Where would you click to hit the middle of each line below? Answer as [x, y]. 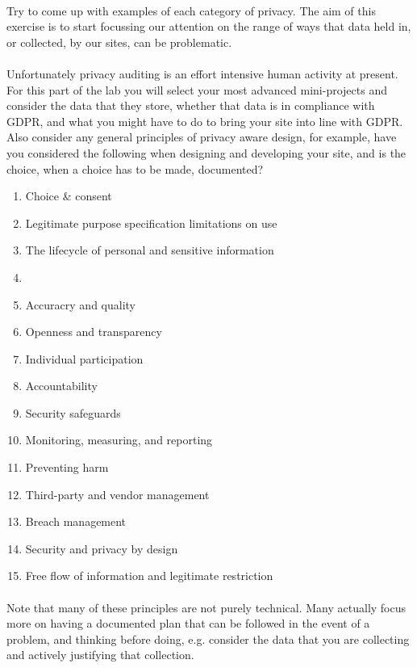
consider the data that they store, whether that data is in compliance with [191, 105]
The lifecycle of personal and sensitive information [150, 250]
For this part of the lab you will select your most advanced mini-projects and [197, 89]
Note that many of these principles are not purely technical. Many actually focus [206, 607]
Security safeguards [73, 412]
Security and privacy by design [102, 548]
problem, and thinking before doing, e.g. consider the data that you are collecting [208, 639]
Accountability [61, 386]
